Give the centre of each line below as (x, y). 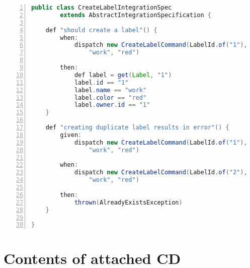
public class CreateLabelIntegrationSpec (102, 8)
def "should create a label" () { (101, 30)
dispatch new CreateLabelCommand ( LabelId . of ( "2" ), (161, 173)
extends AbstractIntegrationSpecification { (136, 15)
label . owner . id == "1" (112, 105)
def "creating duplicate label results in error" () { (137, 127)
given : (71, 135)
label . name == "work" (110, 90)
